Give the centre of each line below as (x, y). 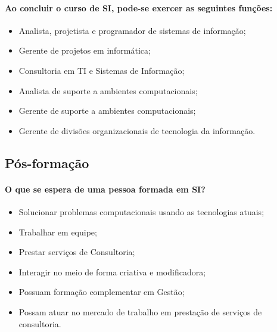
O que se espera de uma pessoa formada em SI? (105, 189)
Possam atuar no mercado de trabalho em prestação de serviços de (140, 311)
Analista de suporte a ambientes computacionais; (108, 90)
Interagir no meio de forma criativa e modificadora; (112, 272)
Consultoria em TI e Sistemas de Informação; (102, 70)
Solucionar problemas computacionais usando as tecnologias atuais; (141, 211)
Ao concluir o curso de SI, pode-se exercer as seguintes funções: (139, 7)
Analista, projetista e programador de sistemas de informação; (132, 30)
